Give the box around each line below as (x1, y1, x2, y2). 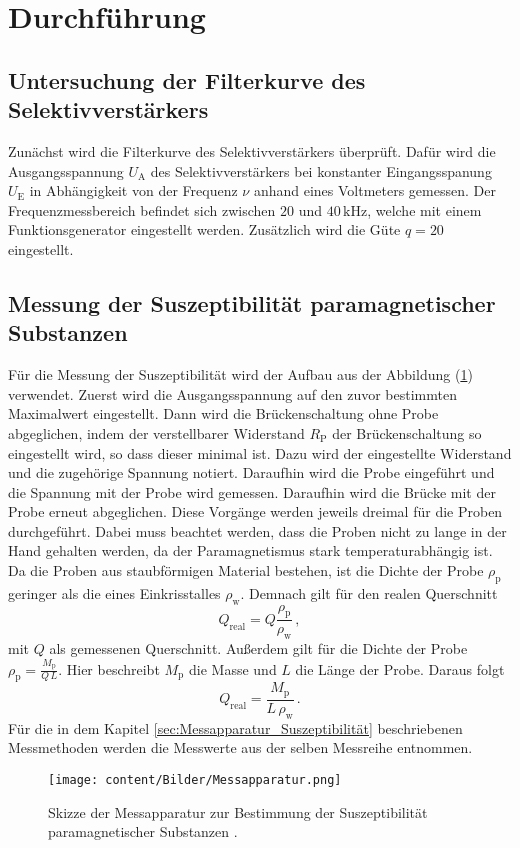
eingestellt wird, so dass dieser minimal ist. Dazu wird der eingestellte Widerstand (8, 442, 512, 463)
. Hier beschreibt (58, 658, 160, 679)
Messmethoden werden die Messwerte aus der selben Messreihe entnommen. (8, 737, 473, 758)
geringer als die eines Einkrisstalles (8, 582, 221, 603)
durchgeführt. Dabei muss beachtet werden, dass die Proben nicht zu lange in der (8, 520, 507, 541)
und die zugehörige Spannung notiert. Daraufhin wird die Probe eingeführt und (8, 462, 495, 483)
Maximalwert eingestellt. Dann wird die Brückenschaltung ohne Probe (8, 403, 439, 424)
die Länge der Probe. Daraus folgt (295, 658, 505, 679)
